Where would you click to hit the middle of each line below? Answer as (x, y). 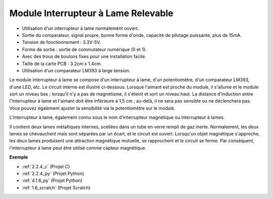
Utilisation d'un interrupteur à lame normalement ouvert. (80, 28)
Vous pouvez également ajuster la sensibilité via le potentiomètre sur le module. (92, 108)
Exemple (19, 157)
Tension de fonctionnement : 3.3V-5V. (61, 42)
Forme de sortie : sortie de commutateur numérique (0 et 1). (84, 49)
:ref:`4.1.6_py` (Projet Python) (52, 181)
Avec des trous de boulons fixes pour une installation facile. (84, 57)
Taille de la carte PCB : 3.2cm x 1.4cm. (62, 64)
